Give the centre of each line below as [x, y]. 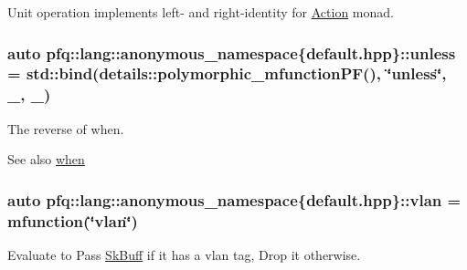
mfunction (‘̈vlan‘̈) [73, 220]
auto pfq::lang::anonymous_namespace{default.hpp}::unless [232, 52]
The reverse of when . [66, 128]
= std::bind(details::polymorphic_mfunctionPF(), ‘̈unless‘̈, [227, 73]
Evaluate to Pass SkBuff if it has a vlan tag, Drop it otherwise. [184, 254]
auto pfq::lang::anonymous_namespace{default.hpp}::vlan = [234, 199]
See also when [46, 159]
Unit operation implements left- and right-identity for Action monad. [201, 12]
